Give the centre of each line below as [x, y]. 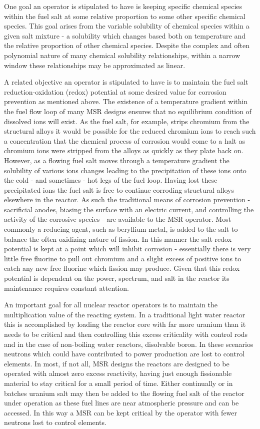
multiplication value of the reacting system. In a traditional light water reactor [125, 314]
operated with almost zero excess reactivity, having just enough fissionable [118, 373]
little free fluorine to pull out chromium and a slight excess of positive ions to [123, 258]
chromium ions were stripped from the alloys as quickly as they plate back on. [124, 150]
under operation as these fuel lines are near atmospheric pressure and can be [121, 403]
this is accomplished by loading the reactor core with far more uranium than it [125, 324]
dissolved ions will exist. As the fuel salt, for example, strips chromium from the [127, 121]
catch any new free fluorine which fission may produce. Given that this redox [122, 268]
